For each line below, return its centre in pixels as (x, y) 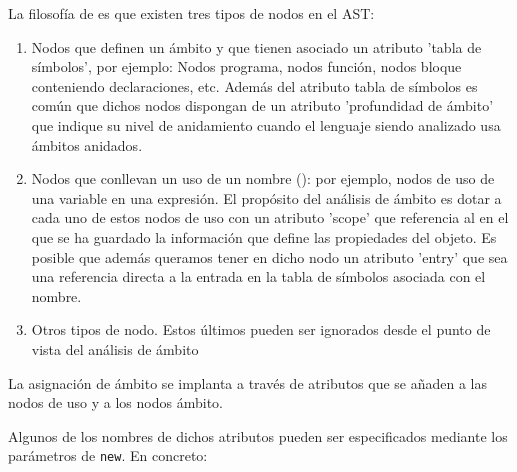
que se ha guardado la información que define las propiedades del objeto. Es (264, 236)
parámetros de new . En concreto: (108, 455)
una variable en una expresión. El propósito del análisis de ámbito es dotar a (266, 197)
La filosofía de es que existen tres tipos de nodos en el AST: (191, 13)
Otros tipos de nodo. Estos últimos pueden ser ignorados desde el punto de (261, 329)
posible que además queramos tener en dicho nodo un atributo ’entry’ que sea (269, 256)
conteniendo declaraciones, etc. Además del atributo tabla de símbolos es (254, 85)
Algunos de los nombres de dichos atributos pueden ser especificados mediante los (258, 435)
